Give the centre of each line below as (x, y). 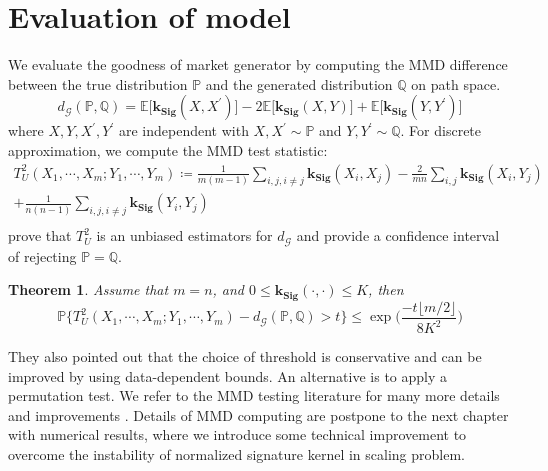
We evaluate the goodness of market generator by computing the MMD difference (258, 64)
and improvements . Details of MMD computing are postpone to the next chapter (258, 414)
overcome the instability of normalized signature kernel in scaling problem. (236, 454)
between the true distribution (98, 83)
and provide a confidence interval (398, 235)
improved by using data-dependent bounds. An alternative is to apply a (228, 375)
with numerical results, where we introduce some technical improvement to (237, 434)
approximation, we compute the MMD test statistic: (168, 149)
